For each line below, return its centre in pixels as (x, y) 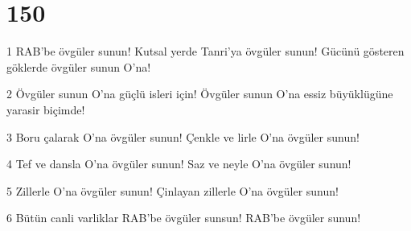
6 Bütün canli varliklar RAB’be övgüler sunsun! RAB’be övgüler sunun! (184, 218)
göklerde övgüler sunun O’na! (79, 66)
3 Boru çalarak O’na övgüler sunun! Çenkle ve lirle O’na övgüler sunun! (183, 136)
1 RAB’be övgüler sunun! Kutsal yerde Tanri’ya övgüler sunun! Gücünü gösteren (205, 51)
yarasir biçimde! (46, 109)
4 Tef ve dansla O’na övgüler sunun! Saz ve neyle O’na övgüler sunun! (179, 164)
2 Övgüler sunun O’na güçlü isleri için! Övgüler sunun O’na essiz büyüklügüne (200, 94)
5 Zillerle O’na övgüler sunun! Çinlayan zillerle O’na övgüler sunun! (173, 190)
